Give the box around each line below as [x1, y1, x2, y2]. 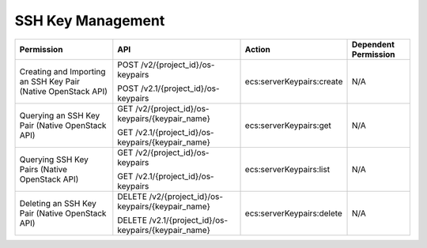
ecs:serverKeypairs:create [244, 76, 343, 87]
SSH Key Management [14, 12, 165, 29]
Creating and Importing [19, 66, 106, 77]
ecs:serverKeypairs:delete [244, 208, 343, 219]
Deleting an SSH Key [19, 197, 96, 209]
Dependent [351, 39, 395, 50]
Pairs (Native [19, 163, 67, 175]
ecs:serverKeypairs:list [244, 163, 331, 175]
